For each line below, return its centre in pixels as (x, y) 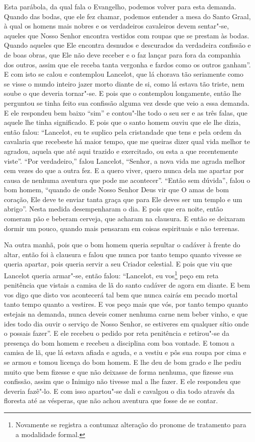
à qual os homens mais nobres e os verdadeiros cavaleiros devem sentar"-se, (116, 26)
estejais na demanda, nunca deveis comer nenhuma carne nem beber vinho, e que (126, 314)
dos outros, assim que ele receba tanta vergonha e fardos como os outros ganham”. (127, 64)
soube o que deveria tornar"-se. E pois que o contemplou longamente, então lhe (123, 93)
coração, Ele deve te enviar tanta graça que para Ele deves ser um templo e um (123, 199)
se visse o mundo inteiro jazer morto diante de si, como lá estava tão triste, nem (124, 83)
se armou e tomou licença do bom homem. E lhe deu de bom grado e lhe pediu (123, 362)
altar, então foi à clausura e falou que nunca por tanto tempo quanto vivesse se (123, 254)
